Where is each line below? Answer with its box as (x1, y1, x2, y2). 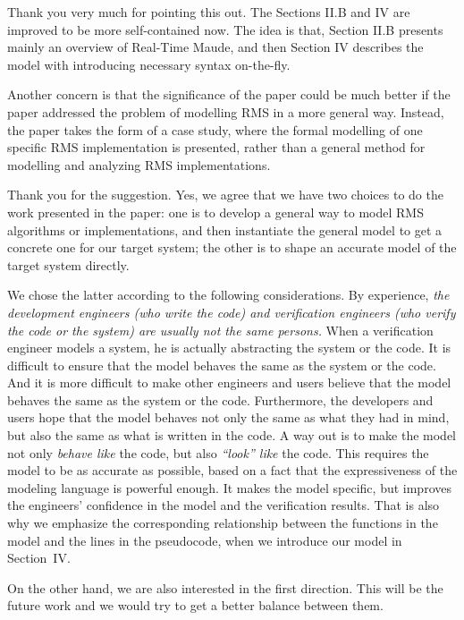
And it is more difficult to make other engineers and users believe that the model (7, 373, 451, 392)
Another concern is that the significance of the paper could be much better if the (7, 85, 451, 104)
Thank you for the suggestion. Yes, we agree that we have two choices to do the (7, 185, 443, 204)
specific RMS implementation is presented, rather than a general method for (7, 138, 426, 157)
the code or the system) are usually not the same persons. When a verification (7, 320, 434, 339)
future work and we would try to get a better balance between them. (7, 596, 384, 615)
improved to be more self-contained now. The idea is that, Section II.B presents (7, 20, 443, 38)
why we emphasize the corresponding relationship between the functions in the (7, 514, 438, 532)
